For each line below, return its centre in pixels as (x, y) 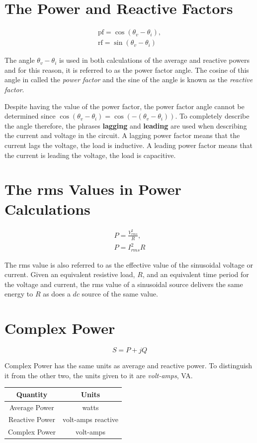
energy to (19, 294)
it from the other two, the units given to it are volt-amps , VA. (99, 375)
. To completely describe (212, 116)
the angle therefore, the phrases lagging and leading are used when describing (126, 125)
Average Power (32, 407)
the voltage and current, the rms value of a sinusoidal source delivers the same (124, 284)
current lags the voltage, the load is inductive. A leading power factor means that (128, 145)
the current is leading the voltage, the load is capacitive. (90, 155)
